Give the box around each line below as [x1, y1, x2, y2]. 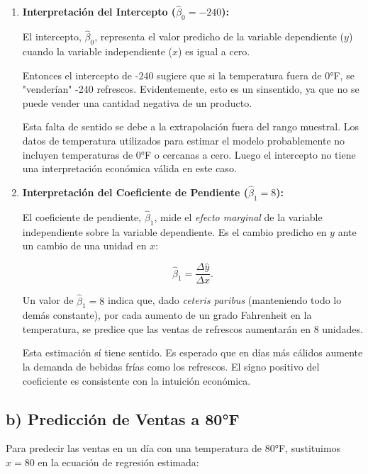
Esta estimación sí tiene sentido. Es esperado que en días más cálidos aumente [22, 345, 363, 360]
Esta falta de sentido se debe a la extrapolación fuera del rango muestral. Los [22, 119, 359, 134]
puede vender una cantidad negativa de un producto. [22, 95, 252, 110]
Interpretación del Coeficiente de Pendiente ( [22, 185, 248, 199]
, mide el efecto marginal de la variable [154, 210, 323, 225]
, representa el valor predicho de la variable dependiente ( [94, 29, 344, 44]
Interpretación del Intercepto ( [22, 4, 177, 19]
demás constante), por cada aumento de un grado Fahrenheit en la [22, 307, 312, 322]
